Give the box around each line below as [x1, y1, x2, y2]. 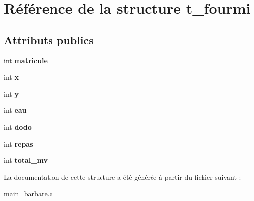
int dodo [4, 121, 32, 132]
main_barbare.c [4, 188, 52, 199]
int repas [4, 138, 33, 149]
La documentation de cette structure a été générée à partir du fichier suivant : [4, 171, 241, 182]
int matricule [4, 55, 48, 65]
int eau [4, 105, 27, 115]
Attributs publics [4, 32, 94, 47]
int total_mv [4, 155, 48, 165]
